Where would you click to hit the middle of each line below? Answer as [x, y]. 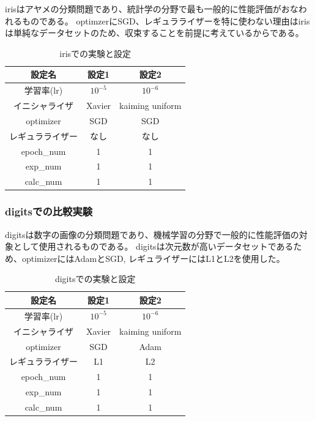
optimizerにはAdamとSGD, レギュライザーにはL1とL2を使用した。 [153, 258]
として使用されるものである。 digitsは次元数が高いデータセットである [153, 246]
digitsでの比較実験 [49, 211]
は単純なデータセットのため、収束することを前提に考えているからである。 [154, 33]
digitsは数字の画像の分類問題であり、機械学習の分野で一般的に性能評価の [152, 234]
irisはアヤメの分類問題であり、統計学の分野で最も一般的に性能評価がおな [152, 9]
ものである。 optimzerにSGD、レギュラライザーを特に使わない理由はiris [166, 20]
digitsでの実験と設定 [95, 279]
